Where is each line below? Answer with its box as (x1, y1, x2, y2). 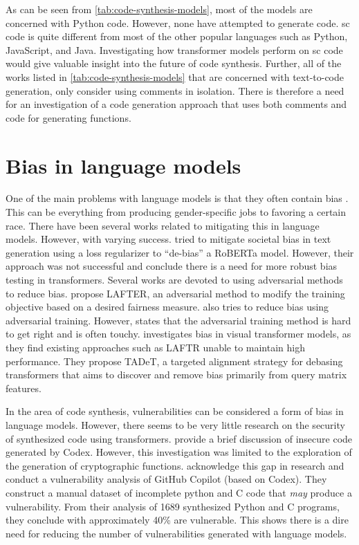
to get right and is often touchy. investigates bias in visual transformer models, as (6, 326, 351, 341)
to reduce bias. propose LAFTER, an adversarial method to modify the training (6, 286, 345, 300)
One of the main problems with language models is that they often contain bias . (6, 191, 349, 205)
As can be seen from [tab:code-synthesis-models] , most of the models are (6, 2, 313, 16)
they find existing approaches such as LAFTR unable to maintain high (6, 340, 306, 354)
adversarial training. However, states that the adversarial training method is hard (6, 313, 351, 327)
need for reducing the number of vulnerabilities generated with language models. (6, 526, 347, 540)
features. (6, 380, 42, 395)
